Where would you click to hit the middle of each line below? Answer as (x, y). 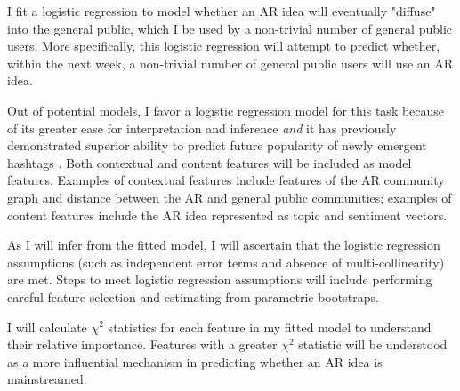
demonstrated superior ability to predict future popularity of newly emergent (217, 145)
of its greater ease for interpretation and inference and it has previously (202, 128)
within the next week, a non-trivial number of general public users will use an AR (230, 63)
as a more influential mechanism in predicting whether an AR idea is (195, 361)
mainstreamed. (47, 379)
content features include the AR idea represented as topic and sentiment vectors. (227, 215)
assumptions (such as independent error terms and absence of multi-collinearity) (226, 262)
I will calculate (47, 327)
